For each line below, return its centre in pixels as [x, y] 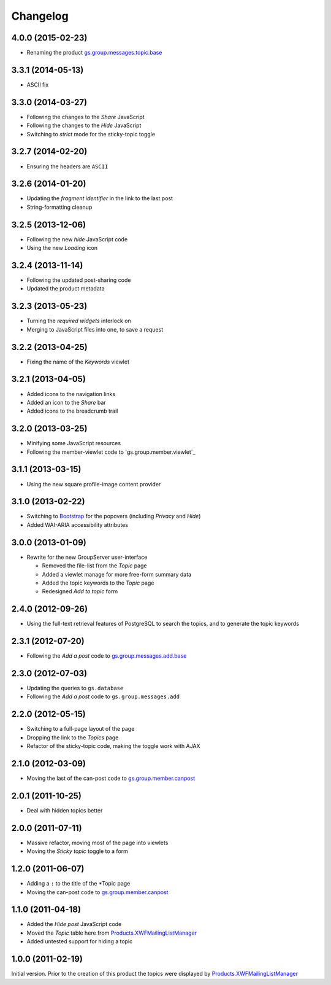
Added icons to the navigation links [71, 394]
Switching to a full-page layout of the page [81, 729]
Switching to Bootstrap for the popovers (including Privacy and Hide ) [114, 516]
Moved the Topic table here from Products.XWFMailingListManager [112, 933]
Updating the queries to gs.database [75, 688]
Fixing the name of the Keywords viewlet [78, 362]
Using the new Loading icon [62, 248]
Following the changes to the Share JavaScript [86, 117]
